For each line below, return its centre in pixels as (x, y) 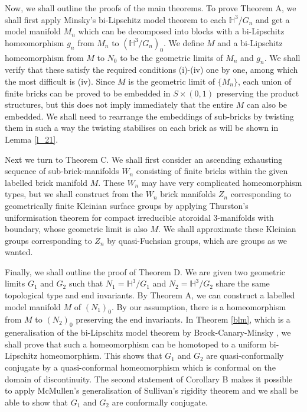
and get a (272, 19)
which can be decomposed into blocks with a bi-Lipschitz (181, 31)
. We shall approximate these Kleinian (227, 229)
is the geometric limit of (172, 81)
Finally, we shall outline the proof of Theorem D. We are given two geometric (145, 271)
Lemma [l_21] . (32, 139)
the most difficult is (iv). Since (60, 81)
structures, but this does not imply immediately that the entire (119, 104)
